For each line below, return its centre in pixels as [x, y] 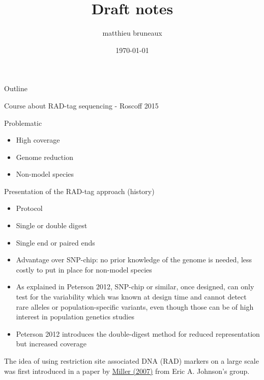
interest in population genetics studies [75, 317]
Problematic [23, 123]
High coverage [38, 140]
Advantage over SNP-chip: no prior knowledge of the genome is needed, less [134, 260]
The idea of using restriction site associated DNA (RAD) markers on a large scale [131, 361]
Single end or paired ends [55, 242]
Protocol [29, 208]
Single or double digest [52, 225]
